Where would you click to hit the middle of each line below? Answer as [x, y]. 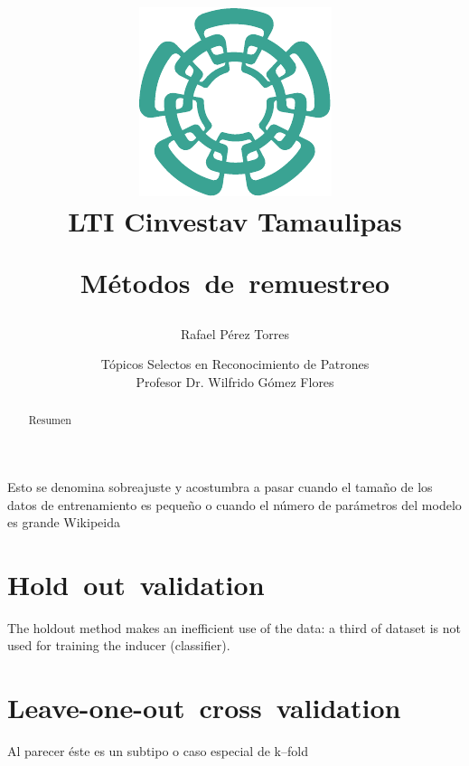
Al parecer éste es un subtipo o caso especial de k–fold [158, 751]
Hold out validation [136, 584]
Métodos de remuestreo [235, 282]
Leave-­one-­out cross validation [204, 708]
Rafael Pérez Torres [235, 333]
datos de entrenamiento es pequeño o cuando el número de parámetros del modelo [234, 504]
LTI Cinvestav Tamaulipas [235, 221]
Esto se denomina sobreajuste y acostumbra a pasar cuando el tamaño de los [220, 486]
